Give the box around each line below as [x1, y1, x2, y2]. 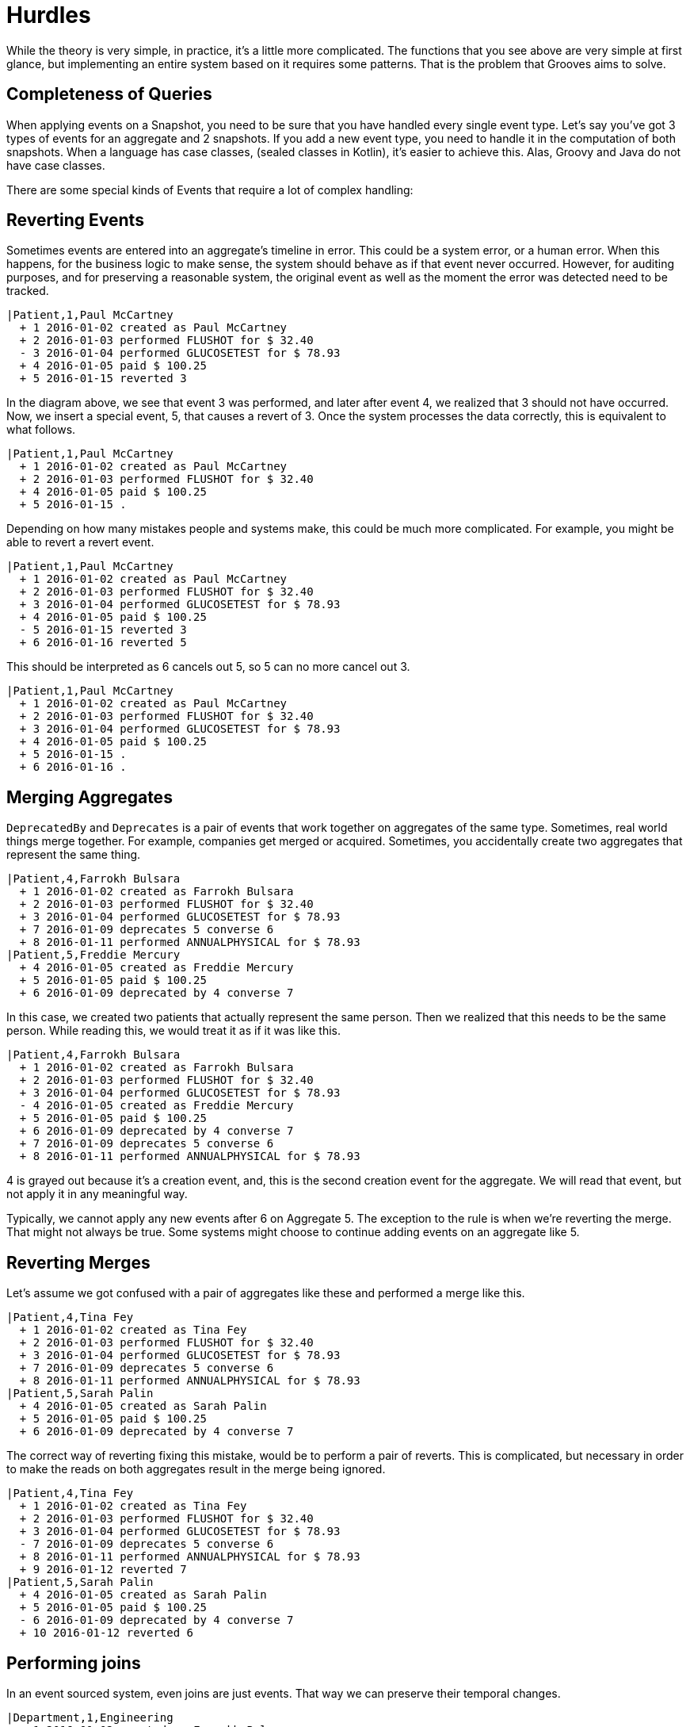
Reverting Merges [6, 1252, 151, 1273]
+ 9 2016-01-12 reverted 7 [19, 1563, 187, 1576]
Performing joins [6, 1652, 141, 1673]
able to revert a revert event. [6, 535, 154, 549]
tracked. [6, 284, 49, 298]
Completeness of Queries [6, 84, 212, 105]
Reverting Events [6, 210, 144, 231]
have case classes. [6, 158, 105, 172]
